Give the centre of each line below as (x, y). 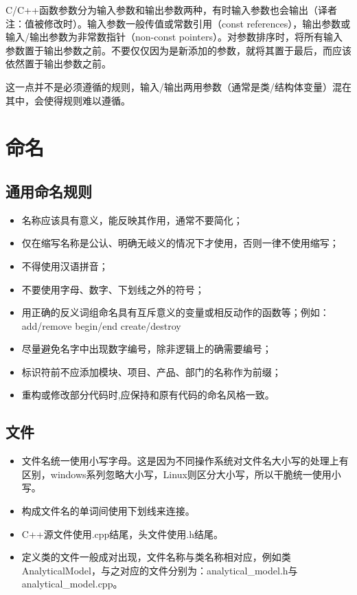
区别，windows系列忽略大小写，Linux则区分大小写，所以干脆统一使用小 (181, 474)
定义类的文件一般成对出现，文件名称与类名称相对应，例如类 (156, 557)
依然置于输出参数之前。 (58, 64)
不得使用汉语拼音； (65, 266)
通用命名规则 (49, 191)
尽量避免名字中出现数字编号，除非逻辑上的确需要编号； (147, 349)
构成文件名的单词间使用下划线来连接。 (108, 511)
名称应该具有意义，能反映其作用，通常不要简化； (132, 220)
